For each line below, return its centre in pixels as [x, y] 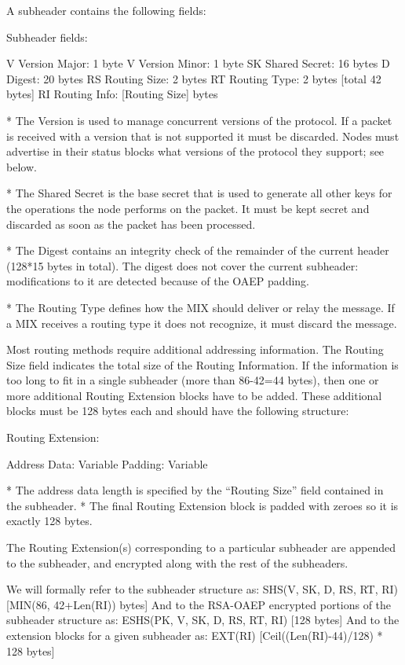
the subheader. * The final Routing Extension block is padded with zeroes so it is [202, 505]
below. [22, 166]
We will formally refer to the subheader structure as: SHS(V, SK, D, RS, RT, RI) [202, 589]
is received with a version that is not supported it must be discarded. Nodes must [203, 136]
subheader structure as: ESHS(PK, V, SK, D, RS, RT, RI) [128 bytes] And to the [203, 620]
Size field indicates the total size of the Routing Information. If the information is [202, 364]
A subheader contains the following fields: [106, 10]
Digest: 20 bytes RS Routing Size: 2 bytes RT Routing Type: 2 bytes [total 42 [194, 78]
